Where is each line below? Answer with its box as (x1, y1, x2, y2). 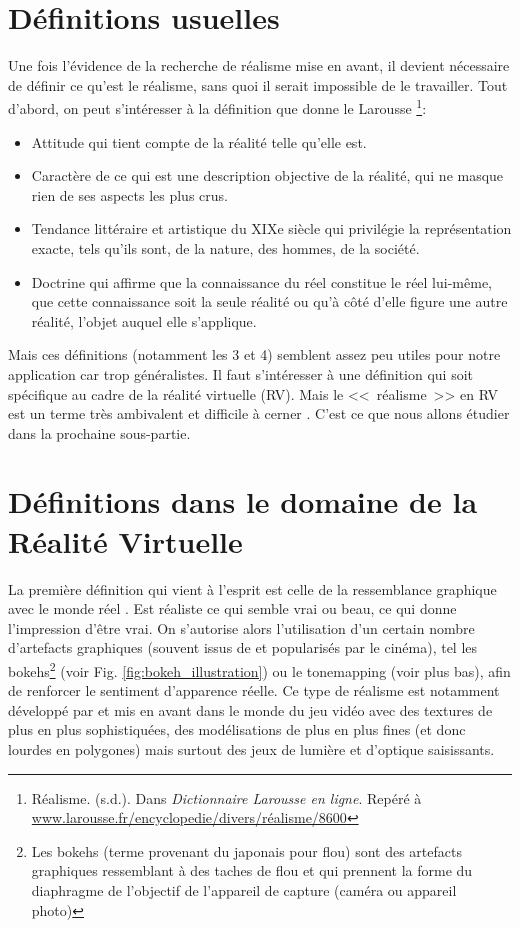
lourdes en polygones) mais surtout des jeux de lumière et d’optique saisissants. (8, 739, 495, 759)
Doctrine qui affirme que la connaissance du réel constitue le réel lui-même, (31, 271, 492, 292)
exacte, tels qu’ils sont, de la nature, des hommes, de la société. (31, 237, 420, 258)
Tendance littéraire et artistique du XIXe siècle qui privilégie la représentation (31, 218, 512, 239)
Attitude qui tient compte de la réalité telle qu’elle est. (31, 131, 367, 152)
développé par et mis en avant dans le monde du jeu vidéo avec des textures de (8, 699, 493, 720)
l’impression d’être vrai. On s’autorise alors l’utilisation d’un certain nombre (8, 617, 475, 638)
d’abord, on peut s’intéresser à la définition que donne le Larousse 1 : (8, 95, 427, 118)
